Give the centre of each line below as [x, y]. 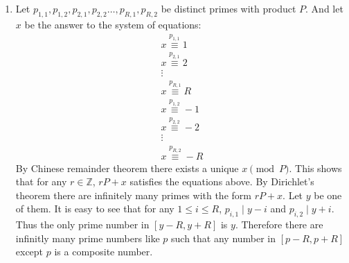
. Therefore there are [279, 224]
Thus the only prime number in [82, 224]
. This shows [315, 168]
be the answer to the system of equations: [113, 24]
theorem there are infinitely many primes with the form [133, 195]
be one [328, 195]
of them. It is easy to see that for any [95, 209]
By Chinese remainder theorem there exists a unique [127, 168]
